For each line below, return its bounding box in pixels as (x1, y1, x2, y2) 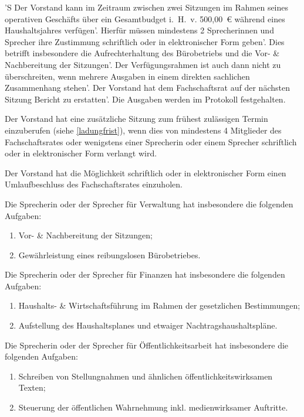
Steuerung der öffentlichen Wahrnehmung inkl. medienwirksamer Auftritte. (18, 401, 288, 413)
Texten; (18, 381, 46, 394)
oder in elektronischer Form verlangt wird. (5, 147, 157, 159)
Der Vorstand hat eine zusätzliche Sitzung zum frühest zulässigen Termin (5, 112, 268, 125)
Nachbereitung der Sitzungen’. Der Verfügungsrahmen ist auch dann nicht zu (5, 58, 281, 70)
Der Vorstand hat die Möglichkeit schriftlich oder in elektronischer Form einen (5, 166, 286, 179)
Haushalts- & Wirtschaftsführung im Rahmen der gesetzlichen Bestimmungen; (18, 299, 300, 312)
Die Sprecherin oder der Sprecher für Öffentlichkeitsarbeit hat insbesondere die (5, 339, 289, 351)
